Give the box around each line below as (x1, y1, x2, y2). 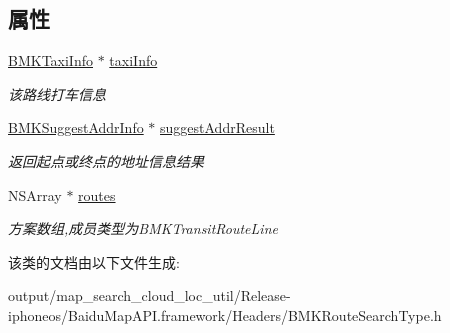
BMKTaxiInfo (8, 50, 93, 71)
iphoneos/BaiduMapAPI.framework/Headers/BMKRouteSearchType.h (8, 304, 442, 325)
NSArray (8, 184, 62, 205)
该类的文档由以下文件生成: (8, 251, 180, 272)
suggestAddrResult (160, 117, 275, 138)
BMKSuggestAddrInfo (8, 117, 144, 138)
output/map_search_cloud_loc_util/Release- (8, 285, 291, 306)
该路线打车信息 (8, 83, 106, 104)
